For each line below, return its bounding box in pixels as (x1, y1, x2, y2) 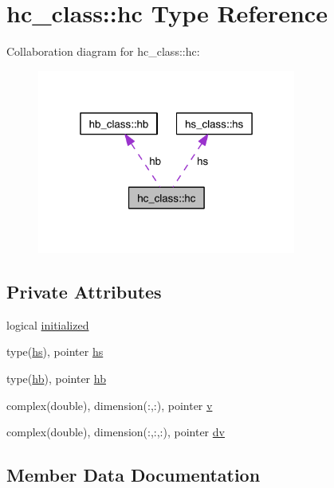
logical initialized (6, 316, 89, 333)
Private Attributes (6, 279, 162, 304)
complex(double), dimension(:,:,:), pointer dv (6, 424, 225, 440)
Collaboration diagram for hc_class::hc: (6, 43, 200, 60)
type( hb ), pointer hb (6, 370, 106, 387)
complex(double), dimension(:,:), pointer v (6, 396, 213, 413)
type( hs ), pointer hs (6, 343, 104, 360)
